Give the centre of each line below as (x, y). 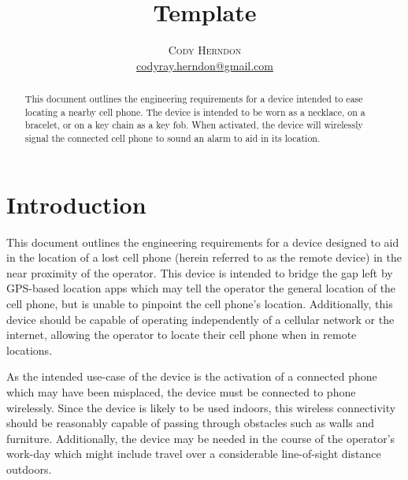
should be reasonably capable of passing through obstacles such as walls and (191, 423)
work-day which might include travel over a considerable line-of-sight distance (194, 454)
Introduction (76, 204)
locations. (30, 350)
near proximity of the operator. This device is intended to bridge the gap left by (200, 272)
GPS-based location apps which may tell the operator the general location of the (201, 288)
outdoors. (29, 469)
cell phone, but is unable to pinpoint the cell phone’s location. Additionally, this (200, 304)
